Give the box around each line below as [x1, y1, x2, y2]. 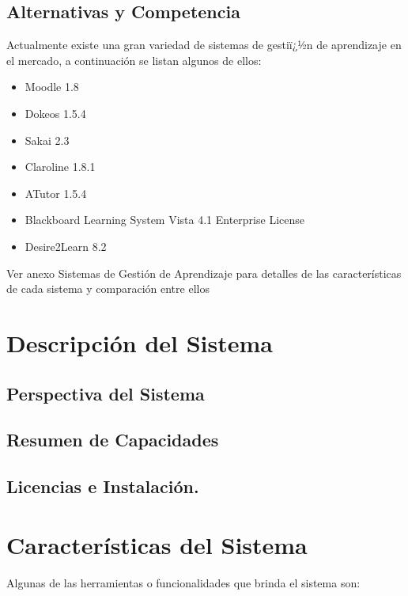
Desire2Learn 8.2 [25, 237, 107, 254]
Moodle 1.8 [25, 78, 79, 95]
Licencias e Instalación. [6, 474, 199, 499]
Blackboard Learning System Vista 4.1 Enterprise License [25, 211, 304, 228]
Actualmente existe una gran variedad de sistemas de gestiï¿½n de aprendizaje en [6, 36, 402, 53]
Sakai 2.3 [25, 131, 70, 148]
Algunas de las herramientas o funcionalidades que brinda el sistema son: [6, 574, 361, 590]
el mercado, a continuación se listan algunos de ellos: [6, 51, 262, 68]
